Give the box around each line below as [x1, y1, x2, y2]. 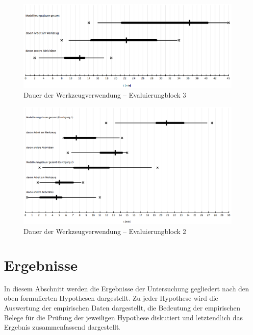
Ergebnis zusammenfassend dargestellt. [4, 322, 121, 332]
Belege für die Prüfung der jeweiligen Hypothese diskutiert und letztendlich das [4, 312, 243, 322]
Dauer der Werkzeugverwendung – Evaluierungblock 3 [24, 90, 186, 100]
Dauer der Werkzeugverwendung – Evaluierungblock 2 [24, 226, 186, 236]
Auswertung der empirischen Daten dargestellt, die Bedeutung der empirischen [4, 302, 240, 312]
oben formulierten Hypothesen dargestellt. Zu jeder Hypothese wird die [4, 293, 218, 303]
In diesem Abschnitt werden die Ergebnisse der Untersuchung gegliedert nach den [4, 283, 249, 293]
